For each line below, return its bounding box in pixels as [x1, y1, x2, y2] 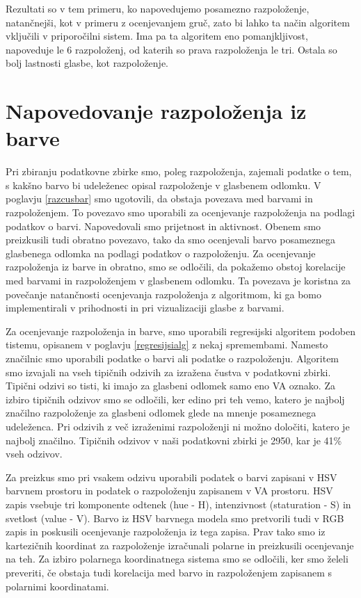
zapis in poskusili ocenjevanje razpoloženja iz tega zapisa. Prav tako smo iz [6, 524, 326, 539]
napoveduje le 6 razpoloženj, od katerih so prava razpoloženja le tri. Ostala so [6, 42, 337, 56]
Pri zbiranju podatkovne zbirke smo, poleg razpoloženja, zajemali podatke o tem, [6, 164, 352, 179]
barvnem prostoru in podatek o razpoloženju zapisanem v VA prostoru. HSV [6, 483, 333, 498]
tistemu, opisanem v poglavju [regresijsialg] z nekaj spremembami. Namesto [6, 337, 328, 352]
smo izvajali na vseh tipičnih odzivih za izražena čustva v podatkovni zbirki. [6, 364, 331, 379]
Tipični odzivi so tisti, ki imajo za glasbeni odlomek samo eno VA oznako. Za [6, 378, 335, 393]
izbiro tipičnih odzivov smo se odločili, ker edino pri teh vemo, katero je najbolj [6, 391, 345, 406]
